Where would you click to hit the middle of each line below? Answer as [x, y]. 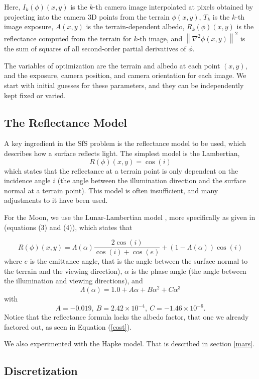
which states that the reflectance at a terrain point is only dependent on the [121, 170]
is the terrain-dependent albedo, [135, 26]
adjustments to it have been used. [56, 200]
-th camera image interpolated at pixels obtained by [173, 7]
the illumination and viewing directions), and [74, 281]
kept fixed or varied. [35, 95]
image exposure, [29, 26]
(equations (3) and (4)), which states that [68, 227]
